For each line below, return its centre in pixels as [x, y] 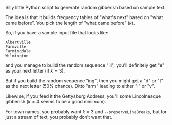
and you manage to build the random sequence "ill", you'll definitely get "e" [85, 65]
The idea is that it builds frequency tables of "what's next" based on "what [84, 17]
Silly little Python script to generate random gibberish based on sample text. [85, 7]
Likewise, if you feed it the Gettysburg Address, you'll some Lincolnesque [83, 96]
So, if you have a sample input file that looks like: [57, 33]
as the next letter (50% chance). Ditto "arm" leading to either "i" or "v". [80, 86]
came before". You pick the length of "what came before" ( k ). [70, 23]
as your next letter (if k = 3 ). [35, 71]
